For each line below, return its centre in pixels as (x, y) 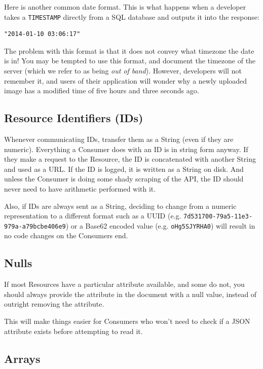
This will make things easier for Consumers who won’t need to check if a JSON (127, 321)
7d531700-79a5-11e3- (218, 217)
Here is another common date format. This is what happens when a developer (125, 7)
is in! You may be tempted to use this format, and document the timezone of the (130, 61)
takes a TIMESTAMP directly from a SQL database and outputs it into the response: (132, 16)
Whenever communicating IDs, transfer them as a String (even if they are (119, 139)
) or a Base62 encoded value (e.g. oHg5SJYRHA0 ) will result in (160, 225)
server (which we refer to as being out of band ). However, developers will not (123, 71)
